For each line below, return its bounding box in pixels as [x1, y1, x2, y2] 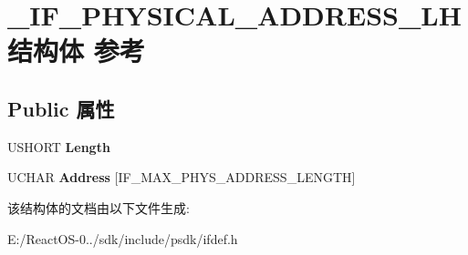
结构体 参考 [7, 32, 145, 69]
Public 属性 [7, 94, 115, 122]
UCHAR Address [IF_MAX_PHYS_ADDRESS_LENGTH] [7, 168, 356, 187]
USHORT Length [7, 137, 110, 156]
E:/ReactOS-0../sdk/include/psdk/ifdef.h [7, 229, 238, 248]
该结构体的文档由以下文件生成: [7, 198, 190, 217]
